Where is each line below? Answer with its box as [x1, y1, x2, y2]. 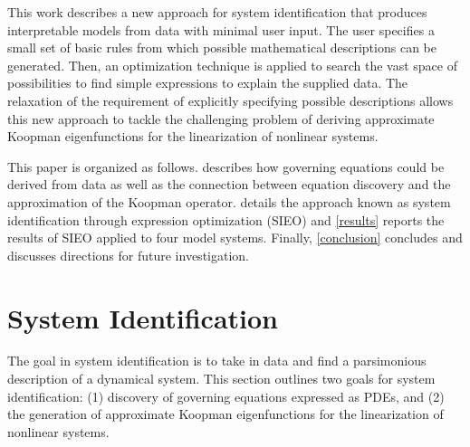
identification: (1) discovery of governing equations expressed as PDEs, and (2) [7, 386, 445, 405]
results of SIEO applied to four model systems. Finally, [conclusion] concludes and [7, 228, 463, 247]
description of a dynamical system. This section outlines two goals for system [7, 369, 436, 388]
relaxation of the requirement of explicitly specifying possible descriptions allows [7, 90, 454, 109]
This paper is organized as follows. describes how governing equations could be [7, 157, 445, 176]
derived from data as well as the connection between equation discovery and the [7, 175, 451, 194]
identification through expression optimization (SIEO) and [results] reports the [7, 210, 445, 229]
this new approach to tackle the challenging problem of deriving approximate [7, 109, 435, 128]
